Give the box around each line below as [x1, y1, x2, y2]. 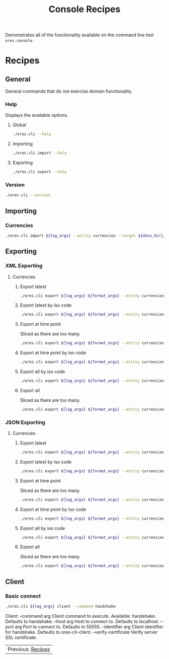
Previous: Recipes [8, 645, 50, 652]
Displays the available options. [5, 112, 68, 118]
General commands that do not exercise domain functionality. [5, 88, 133, 94]
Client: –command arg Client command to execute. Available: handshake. [5, 613, 156, 619]
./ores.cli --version [5, 193, 51, 198]
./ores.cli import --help [12, 151, 67, 156]
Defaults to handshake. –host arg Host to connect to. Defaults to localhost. [5, 618, 159, 624]
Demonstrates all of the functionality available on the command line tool [5, 32, 154, 38]
